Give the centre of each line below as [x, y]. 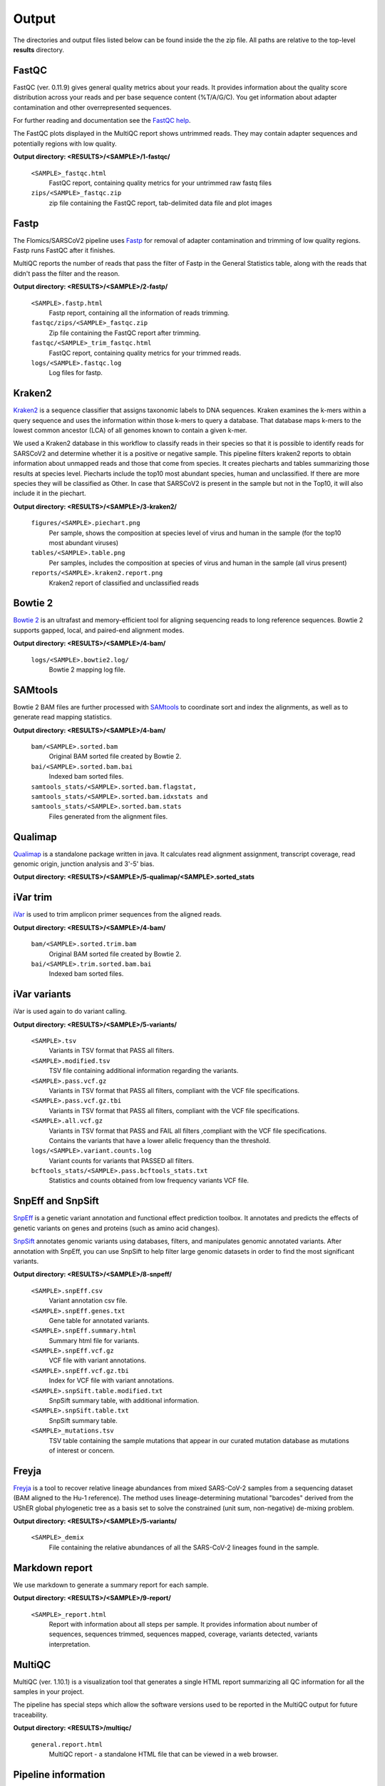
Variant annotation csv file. [88, 1301]
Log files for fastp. [76, 373]
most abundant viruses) [84, 542]
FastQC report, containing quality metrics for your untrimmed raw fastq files [160, 183]
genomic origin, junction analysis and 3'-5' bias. [84, 864]
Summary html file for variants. [94, 1340]
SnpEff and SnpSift [56, 1201]
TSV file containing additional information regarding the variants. [144, 1071]
